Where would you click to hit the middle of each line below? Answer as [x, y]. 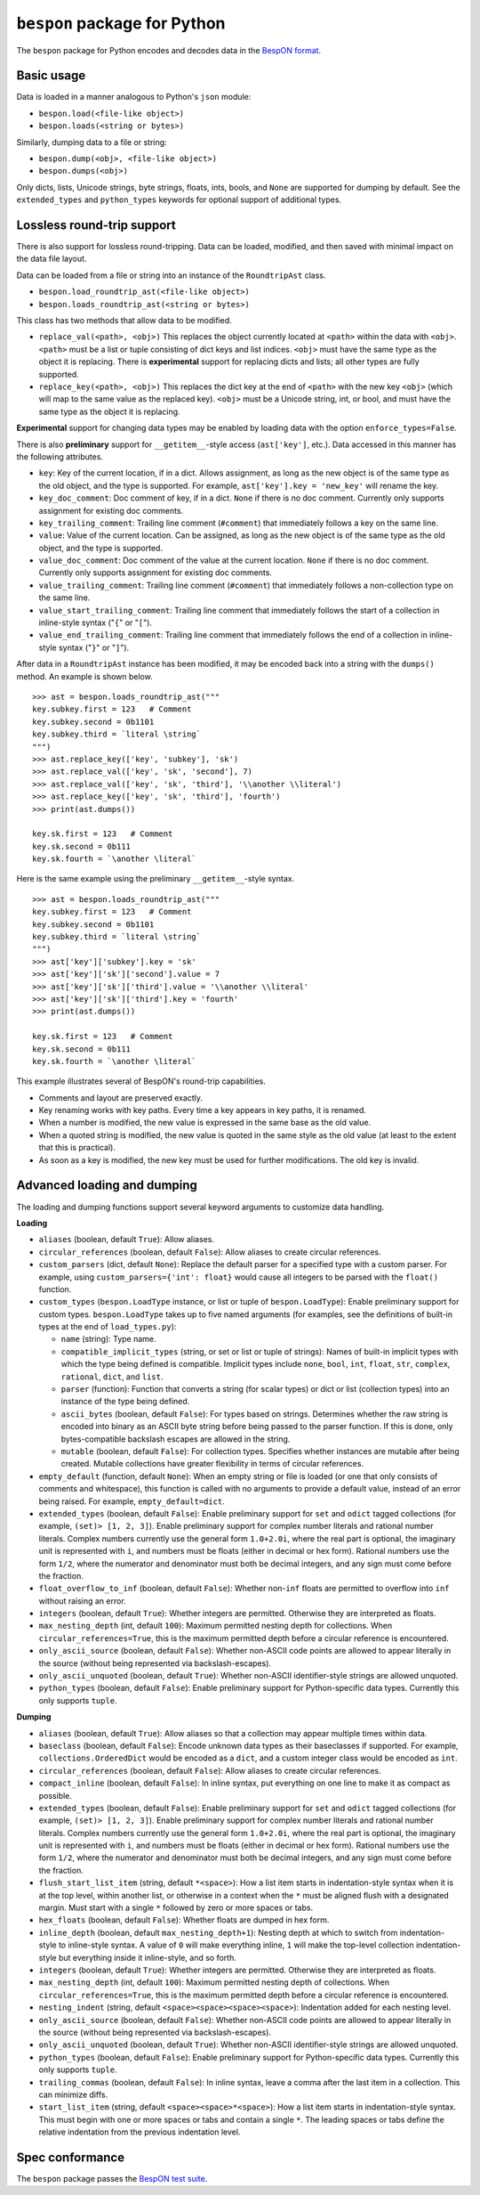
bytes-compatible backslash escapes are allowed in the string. [176, 1439]
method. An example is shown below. [84, 676]
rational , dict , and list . [112, 1377]
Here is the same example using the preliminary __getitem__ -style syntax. [156, 879]
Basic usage [51, 76]
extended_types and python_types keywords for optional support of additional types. [179, 199]
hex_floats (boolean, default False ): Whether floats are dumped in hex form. [184, 1920]
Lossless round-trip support [96, 225]
